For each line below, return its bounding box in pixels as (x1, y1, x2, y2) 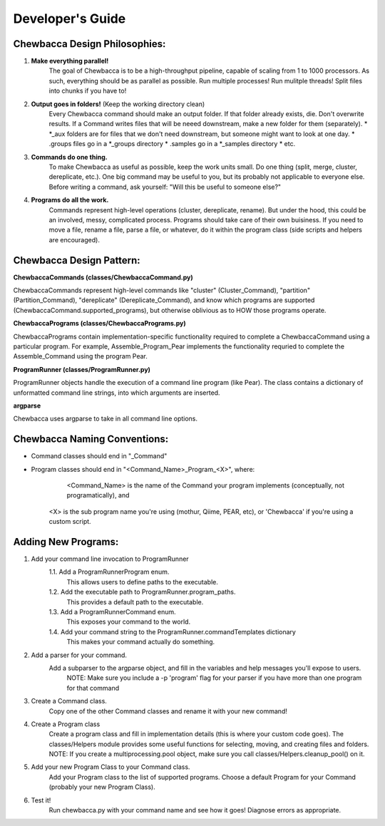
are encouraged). (48, 235, 100, 244)
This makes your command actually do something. (66, 638, 215, 646)
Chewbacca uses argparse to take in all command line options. (13, 414, 198, 423)
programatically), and (66, 491, 130, 500)
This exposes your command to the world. (66, 617, 191, 626)
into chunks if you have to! (48, 86, 127, 95)
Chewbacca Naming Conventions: (13, 433, 169, 445)
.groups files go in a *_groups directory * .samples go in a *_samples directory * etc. (48, 140, 296, 148)
